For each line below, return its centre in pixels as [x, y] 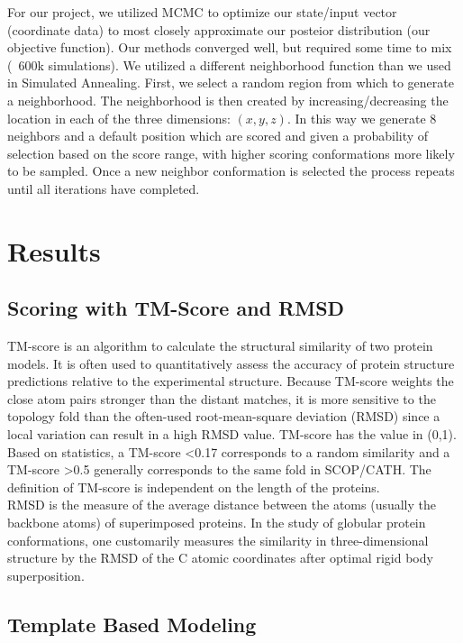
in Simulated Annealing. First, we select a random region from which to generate [231, 83]
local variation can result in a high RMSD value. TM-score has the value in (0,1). [232, 434]
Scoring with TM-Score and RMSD [176, 308]
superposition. [46, 575]
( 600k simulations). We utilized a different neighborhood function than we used [229, 64]
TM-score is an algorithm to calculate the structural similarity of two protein [220, 346]
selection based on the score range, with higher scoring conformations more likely [231, 153]
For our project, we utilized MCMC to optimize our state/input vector [202, 12]
